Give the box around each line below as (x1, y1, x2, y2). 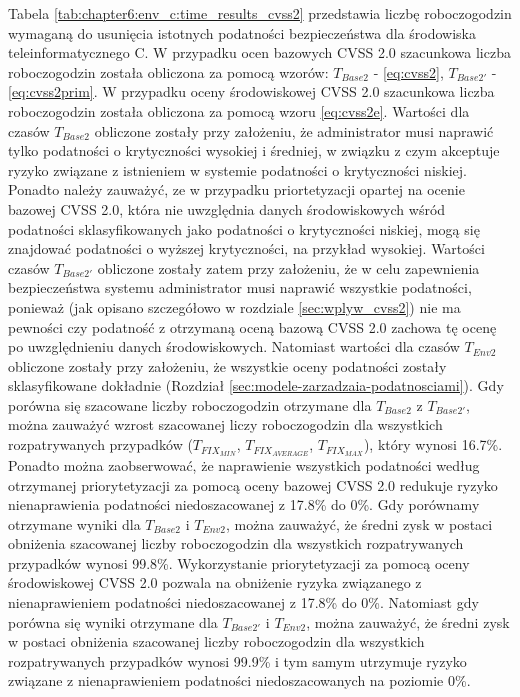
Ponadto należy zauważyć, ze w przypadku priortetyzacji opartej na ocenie (8, 179, 465, 200)
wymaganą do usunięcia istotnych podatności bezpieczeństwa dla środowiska (8, 22, 476, 43)
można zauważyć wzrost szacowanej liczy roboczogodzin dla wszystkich (8, 414, 443, 435)
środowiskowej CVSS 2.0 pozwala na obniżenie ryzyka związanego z (8, 572, 422, 593)
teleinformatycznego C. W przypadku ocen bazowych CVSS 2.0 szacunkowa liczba (8, 42, 511, 63)
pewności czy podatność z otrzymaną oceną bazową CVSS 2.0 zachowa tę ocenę (8, 316, 497, 337)
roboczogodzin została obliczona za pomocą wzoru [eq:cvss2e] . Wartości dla (8, 100, 470, 121)
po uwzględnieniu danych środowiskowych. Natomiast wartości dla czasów (8, 336, 460, 357)
